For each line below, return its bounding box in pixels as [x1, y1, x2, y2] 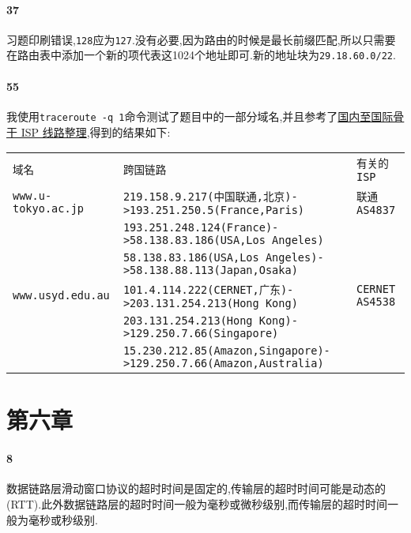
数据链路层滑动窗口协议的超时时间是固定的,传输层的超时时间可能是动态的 [6, 480, 386, 497]
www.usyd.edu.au [13, 289, 110, 302]
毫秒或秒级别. [28, 511, 98, 527]
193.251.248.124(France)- [123, 221, 279, 235]
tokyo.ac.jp [13, 202, 85, 216]
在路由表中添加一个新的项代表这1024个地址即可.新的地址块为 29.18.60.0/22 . [6, 47, 396, 63]
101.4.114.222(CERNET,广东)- [123, 283, 294, 297]
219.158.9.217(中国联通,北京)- [123, 190, 298, 204]
